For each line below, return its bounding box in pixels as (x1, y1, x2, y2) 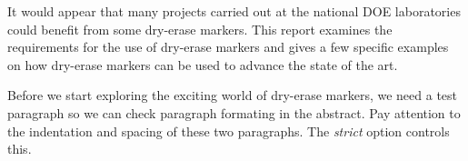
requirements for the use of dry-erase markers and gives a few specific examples (7, 37, 449, 56)
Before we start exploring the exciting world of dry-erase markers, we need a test (7, 86, 458, 105)
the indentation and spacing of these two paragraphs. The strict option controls (7, 121, 450, 140)
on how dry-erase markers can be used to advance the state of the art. (7, 55, 398, 74)
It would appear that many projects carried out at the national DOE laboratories (7, 2, 461, 20)
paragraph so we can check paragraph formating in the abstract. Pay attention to (7, 103, 461, 122)
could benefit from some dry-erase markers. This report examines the (7, 19, 393, 38)
